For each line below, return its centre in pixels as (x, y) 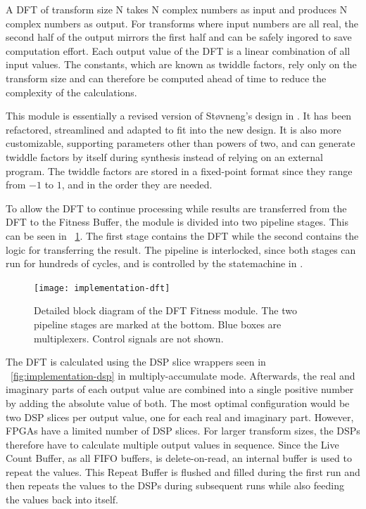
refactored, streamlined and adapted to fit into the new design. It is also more (173, 129)
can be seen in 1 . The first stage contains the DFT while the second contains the (182, 235)
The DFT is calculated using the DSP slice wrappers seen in (136, 362)
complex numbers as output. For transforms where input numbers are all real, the (182, 23)
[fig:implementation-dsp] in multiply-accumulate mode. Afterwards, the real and (183, 375)
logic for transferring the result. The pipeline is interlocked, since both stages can (181, 249)
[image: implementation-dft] (102, 288)
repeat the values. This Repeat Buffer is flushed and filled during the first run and (183, 471)
